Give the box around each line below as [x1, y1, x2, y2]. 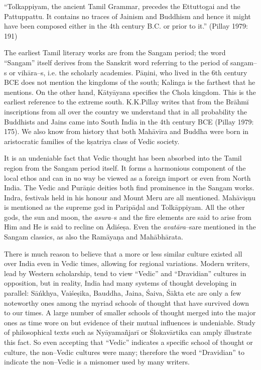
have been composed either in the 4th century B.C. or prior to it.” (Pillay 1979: [4, 21, 248, 31]
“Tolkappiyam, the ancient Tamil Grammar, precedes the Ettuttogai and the [4, 1, 240, 11]
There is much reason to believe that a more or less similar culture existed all [4, 248, 242, 259]
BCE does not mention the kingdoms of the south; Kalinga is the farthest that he [4, 77, 255, 87]
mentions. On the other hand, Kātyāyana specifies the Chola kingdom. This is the [4, 86, 256, 97]
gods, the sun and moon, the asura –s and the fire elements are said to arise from [4, 211, 252, 222]
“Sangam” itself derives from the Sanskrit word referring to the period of [4, 57, 228, 67]
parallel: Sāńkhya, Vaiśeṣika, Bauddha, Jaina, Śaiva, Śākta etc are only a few [4, 288, 241, 298]
